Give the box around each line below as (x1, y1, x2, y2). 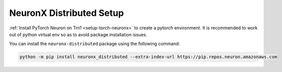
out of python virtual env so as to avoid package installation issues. (9, 31, 147, 37)
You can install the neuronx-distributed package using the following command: (9, 41, 180, 47)
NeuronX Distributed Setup (9, 7, 124, 18)
